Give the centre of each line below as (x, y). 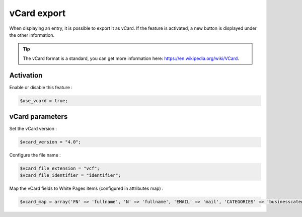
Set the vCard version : (33, 129)
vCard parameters (39, 117)
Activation (26, 75)
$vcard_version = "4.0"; (51, 142)
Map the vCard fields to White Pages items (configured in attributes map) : (86, 188)
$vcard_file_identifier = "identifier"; (70, 175)
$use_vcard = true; (44, 100)
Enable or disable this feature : (41, 87)
